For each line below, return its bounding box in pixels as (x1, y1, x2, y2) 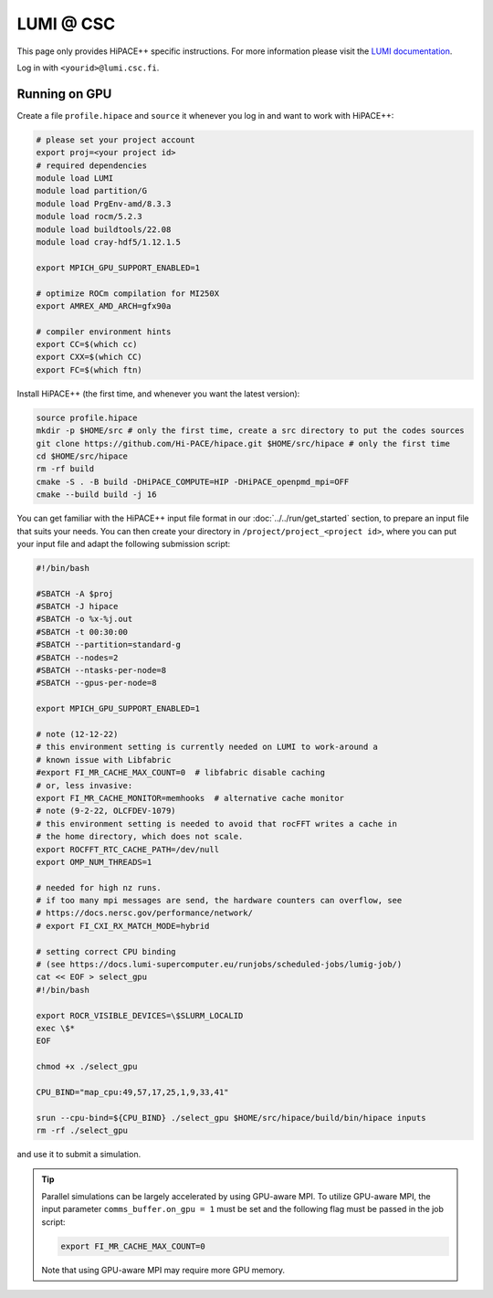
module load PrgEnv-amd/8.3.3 (36, 198, 172, 209)
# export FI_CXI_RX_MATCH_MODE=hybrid (36, 921, 210, 931)
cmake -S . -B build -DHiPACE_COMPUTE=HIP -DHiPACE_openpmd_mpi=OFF (36, 476, 350, 487)
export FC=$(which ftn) (36, 364, 143, 375)
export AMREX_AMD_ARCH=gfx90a (36, 301, 172, 311)
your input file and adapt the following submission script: (16, 538, 231, 549)
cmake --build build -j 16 (36, 490, 157, 500)
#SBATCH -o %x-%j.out (36, 614, 133, 625)
